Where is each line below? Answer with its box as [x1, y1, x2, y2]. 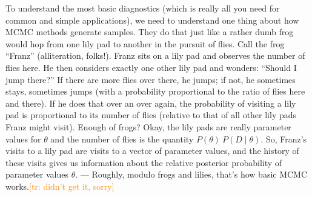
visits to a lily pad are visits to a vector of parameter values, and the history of [5, 144, 299, 157]
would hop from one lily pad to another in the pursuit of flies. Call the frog [5, 37, 285, 50]
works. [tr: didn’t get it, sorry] [5, 179, 115, 192]
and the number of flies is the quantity [50, 132, 194, 145]
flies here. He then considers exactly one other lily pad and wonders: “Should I [5, 61, 297, 73]
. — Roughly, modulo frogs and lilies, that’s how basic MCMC [75, 168, 308, 181]
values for [5, 132, 41, 145]
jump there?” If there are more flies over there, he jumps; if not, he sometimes [5, 73, 296, 85]
